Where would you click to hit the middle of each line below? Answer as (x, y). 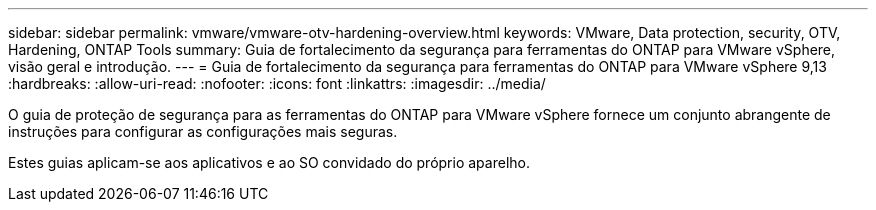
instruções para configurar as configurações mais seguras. (203, 131)
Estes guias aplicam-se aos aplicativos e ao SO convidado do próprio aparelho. (269, 162)
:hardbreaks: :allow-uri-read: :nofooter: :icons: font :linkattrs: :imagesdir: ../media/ (277, 83)
